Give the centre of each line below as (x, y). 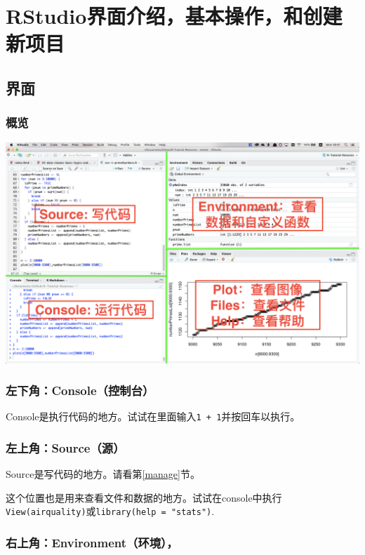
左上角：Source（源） (65, 447)
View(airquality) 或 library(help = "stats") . (110, 511)
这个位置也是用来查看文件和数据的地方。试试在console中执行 (144, 497)
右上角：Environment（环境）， (92, 543)
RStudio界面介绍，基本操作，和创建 (174, 16)
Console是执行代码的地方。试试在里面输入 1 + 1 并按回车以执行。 (153, 416)
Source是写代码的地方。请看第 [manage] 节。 (103, 474)
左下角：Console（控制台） (80, 390)
